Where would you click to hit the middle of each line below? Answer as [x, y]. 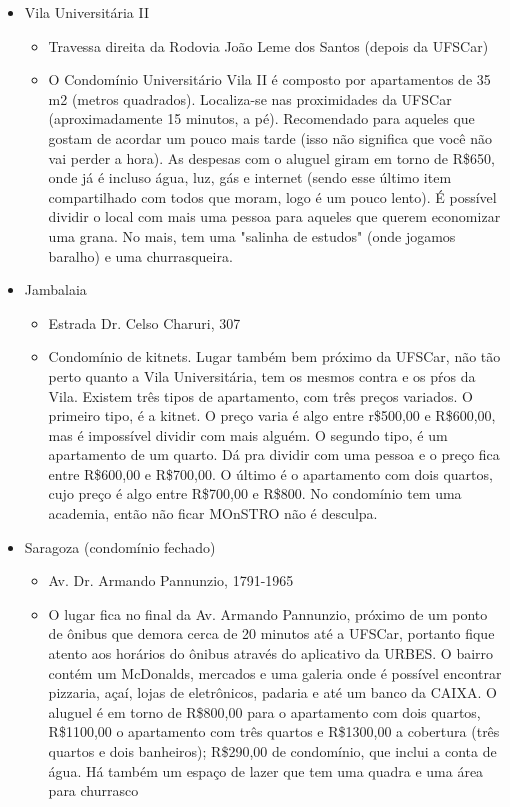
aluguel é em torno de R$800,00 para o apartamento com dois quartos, [264, 711]
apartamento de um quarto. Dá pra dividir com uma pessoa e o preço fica [274, 454]
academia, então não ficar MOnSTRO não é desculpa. [213, 513]
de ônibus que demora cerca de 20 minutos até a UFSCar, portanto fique [271, 633]
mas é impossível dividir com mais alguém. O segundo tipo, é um [248, 434]
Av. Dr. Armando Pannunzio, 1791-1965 [171, 580]
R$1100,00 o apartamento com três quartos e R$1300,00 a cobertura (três [274, 731]
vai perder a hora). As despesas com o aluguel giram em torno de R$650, [271, 157]
